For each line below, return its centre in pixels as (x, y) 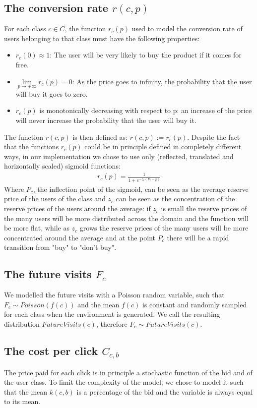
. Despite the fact (214, 137)
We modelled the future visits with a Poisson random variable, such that (114, 295)
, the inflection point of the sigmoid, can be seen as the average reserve (141, 189)
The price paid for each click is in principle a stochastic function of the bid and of (128, 372)
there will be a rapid (198, 237)
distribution (22, 324)
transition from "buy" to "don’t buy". (60, 247)
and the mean (98, 304)
